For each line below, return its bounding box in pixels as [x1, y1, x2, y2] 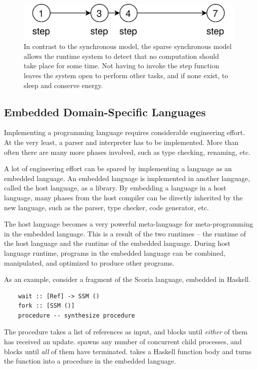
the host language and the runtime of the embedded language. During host [4, 238, 231, 248]
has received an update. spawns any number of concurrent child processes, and [4, 336, 242, 347]
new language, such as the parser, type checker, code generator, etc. [4, 202, 209, 212]
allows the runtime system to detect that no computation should [24, 50, 219, 61]
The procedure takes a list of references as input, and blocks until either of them [4, 326, 248, 337]
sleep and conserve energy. [24, 80, 103, 90]
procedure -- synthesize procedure [18, 312, 135, 319]
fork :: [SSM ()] [18, 302, 75, 310]
